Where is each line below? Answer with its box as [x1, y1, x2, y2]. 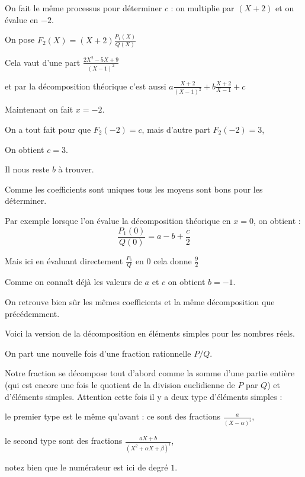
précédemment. [5, 307, 60, 319]
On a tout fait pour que [5, 123, 91, 136]
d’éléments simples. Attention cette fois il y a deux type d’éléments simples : [5, 390, 282, 402]
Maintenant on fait [5, 103, 73, 116]
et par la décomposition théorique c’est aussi [5, 79, 166, 92]
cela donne [153, 254, 192, 267]
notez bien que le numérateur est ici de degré [5, 460, 168, 473]
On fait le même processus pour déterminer [5, 2, 162, 14]
